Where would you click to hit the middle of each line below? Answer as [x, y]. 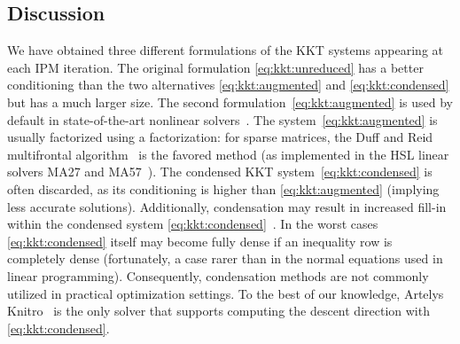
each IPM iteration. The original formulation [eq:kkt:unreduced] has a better [215, 67]
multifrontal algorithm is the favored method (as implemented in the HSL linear [228, 154]
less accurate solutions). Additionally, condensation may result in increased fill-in [227, 206]
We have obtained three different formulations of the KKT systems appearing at [226, 50]
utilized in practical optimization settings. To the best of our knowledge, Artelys [226, 293]
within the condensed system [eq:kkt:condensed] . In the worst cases [193, 224]
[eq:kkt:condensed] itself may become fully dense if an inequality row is [200, 241]
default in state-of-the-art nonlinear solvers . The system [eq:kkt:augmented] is [222, 119]
